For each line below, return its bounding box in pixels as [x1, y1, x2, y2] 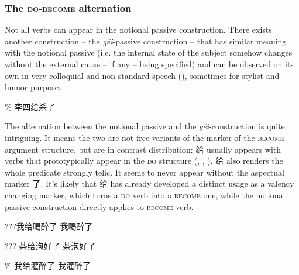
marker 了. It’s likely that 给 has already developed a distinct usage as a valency [5, 177, 294, 190]
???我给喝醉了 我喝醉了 [5, 220, 93, 232]
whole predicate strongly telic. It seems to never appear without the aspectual [5, 166, 284, 178]
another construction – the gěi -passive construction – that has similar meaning [5, 35, 287, 47]
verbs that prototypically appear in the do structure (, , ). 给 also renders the [5, 154, 283, 167]
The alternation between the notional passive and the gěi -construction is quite [5, 120, 285, 132]
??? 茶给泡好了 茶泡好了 [5, 239, 96, 252]
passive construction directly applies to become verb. [5, 200, 194, 212]
